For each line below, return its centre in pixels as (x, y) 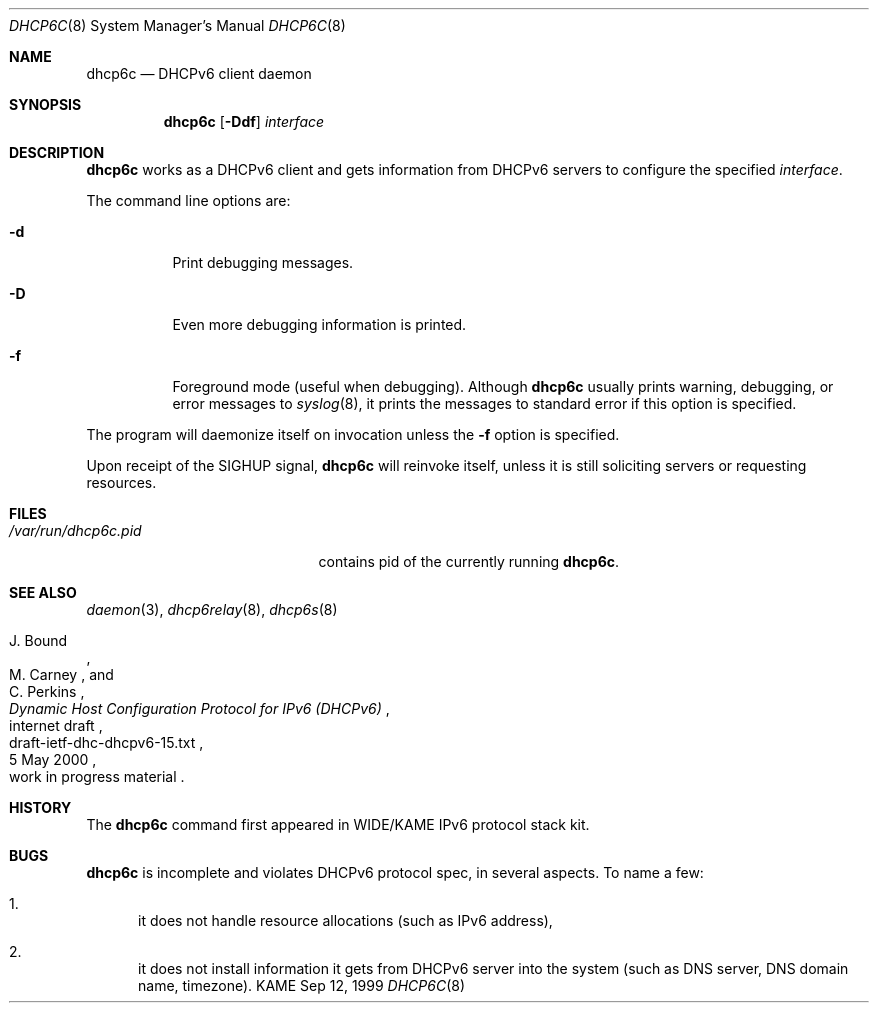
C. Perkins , (47, 691)
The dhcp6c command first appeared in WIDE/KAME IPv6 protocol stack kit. (338, 824)
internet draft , (56, 725)
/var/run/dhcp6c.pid (75, 530)
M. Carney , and (61, 674)
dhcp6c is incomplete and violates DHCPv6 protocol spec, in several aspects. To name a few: (395, 872)
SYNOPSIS (45, 104)
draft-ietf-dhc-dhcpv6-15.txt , (106, 742)
